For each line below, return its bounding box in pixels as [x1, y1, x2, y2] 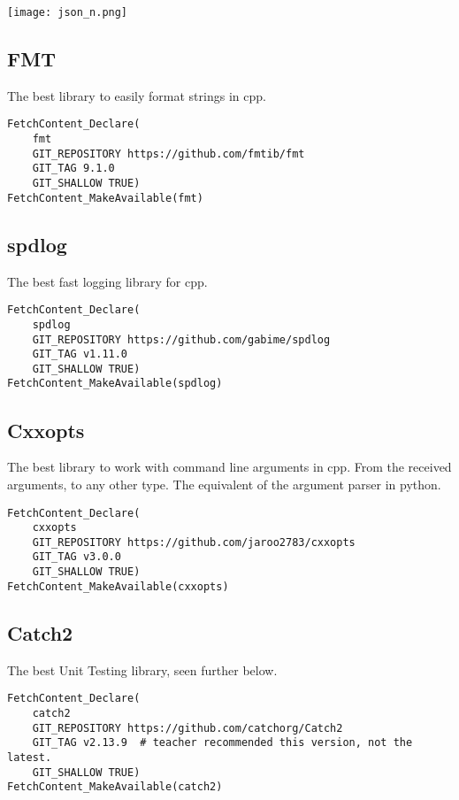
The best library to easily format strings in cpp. [7, 86, 266, 104]
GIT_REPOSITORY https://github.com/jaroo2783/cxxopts [32, 535, 356, 549]
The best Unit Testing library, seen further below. [7, 660, 278, 679]
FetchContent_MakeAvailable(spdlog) [7, 377, 223, 390]
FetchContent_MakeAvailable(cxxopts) [7, 580, 229, 593]
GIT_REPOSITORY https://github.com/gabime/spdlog [32, 333, 331, 346]
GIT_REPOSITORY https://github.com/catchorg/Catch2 [32, 721, 343, 735]
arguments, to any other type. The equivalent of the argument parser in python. [7, 474, 441, 493]
